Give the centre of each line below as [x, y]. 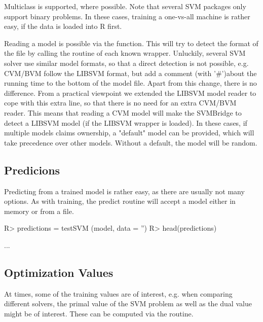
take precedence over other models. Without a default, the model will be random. [131, 142]
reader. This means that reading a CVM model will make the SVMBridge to [123, 112]
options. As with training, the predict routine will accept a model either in [120, 201]
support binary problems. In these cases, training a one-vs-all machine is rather [127, 16]
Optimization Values [59, 272]
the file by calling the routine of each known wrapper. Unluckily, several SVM [125, 53]
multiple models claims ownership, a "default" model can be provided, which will [129, 133]
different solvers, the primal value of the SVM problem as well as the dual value [128, 303]
